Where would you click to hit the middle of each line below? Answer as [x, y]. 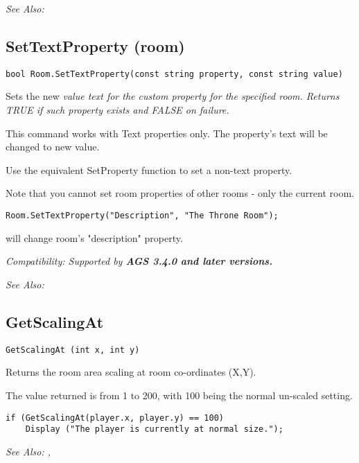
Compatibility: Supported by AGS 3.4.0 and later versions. [139, 261]
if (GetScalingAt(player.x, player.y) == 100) [115, 418]
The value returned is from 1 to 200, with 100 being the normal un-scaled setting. [179, 395]
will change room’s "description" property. [94, 237]
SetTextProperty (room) [95, 45]
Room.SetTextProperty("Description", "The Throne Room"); [142, 216]
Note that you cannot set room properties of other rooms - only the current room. [180, 193]
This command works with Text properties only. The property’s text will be [167, 133]
